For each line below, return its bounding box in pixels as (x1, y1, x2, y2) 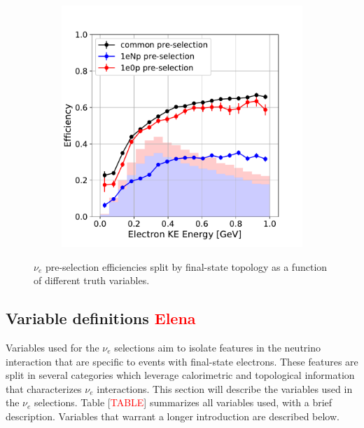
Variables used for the (6, 340, 99, 354)
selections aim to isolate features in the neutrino (114, 340, 321, 354)
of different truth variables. (34, 273, 150, 288)
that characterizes (6, 381, 82, 396)
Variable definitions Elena (6, 307, 196, 329)
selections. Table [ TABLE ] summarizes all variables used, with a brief (34, 395, 332, 410)
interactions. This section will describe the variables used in (97, 381, 353, 396)
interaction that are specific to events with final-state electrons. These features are (6, 354, 358, 368)
